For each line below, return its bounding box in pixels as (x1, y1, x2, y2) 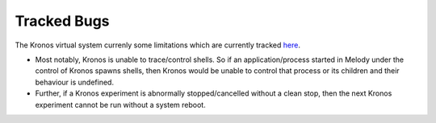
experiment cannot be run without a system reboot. (35, 100, 206, 109)
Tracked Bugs (15, 12, 110, 30)
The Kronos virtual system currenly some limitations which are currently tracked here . (15, 40, 300, 50)
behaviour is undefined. (35, 77, 115, 87)
